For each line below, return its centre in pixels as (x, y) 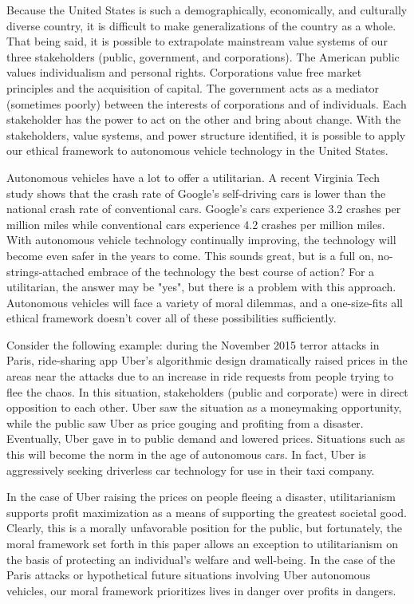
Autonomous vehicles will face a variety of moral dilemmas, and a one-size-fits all (205, 302)
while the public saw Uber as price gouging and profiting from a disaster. (185, 422)
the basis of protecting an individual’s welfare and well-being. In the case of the (201, 559)
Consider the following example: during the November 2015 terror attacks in (193, 344)
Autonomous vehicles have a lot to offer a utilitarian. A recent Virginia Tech (193, 177)
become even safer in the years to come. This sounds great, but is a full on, (190, 255)
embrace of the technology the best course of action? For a (231, 271)
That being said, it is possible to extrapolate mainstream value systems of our (197, 41)
